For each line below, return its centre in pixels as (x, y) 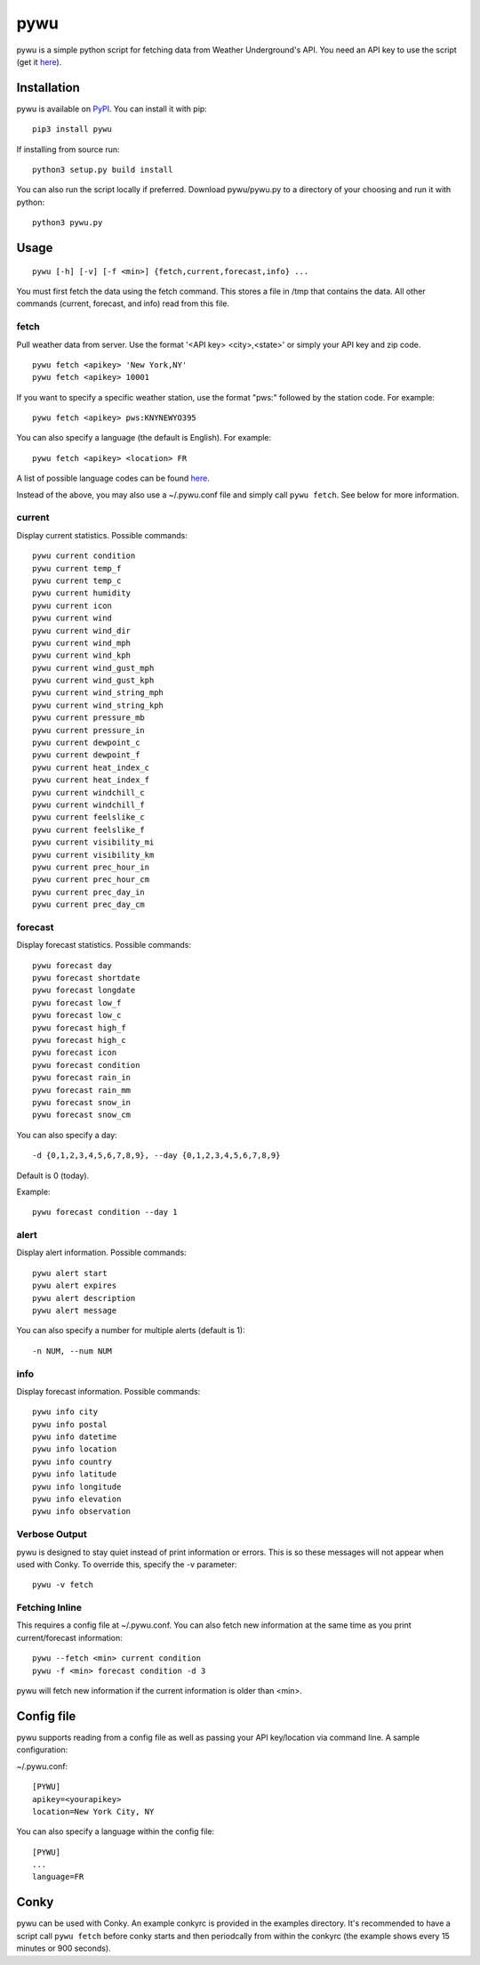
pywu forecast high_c (79, 1040)
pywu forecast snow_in (82, 1102)
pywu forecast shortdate (86, 978)
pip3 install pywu (72, 129)
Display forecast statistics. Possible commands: (104, 945)
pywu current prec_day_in (89, 892)
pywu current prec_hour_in (91, 867)
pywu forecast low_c (77, 1015)
